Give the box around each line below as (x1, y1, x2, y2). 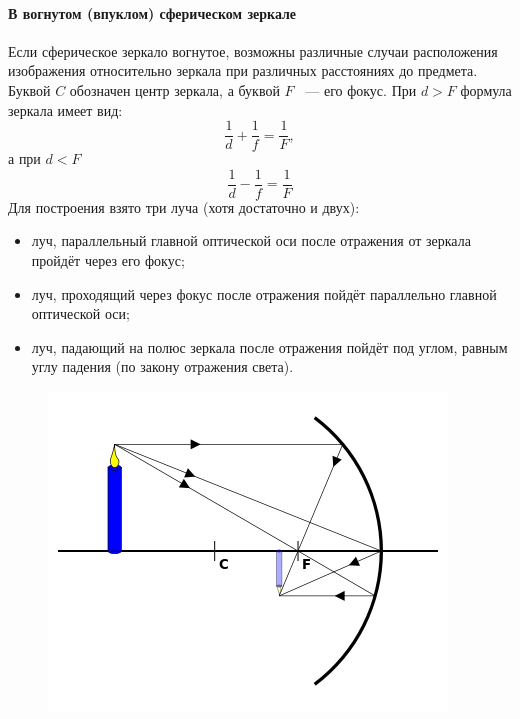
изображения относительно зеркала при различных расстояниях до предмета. (8, 60, 478, 81)
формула (460, 79, 512, 100)
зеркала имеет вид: (8, 99, 123, 120)
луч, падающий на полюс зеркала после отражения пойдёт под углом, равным (31, 336, 508, 357)
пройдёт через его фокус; (31, 250, 185, 271)
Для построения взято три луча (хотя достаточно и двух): (8, 196, 360, 217)
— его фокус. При (305, 79, 417, 100)
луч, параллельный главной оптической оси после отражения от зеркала (31, 230, 471, 251)
